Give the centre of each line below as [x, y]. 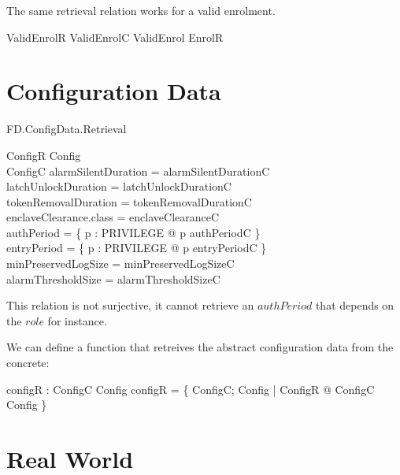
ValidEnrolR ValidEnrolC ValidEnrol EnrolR [115, 37]
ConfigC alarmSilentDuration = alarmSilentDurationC [138, 171]
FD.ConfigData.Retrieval [67, 129]
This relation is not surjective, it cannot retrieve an [130, 305]
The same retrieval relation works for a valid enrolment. [141, 10]
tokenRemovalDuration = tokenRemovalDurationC [129, 201]
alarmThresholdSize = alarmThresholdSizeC [113, 278]
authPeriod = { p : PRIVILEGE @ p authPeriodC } [133, 232]
